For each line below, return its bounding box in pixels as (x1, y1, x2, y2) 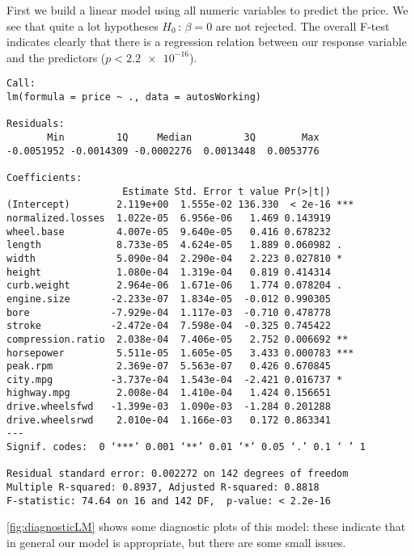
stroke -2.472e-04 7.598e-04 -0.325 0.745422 (6, 320, 331, 332)
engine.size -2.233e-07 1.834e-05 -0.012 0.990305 (6, 293, 331, 305)
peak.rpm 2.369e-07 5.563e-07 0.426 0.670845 (6, 360, 331, 373)
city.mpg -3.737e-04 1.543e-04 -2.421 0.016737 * (6, 373, 343, 385)
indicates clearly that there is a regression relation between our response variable (6, 33, 407, 50)
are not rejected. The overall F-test (215, 17, 390, 34)
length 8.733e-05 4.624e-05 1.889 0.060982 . (6, 239, 343, 251)
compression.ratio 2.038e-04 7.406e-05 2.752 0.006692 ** (6, 333, 349, 345)
